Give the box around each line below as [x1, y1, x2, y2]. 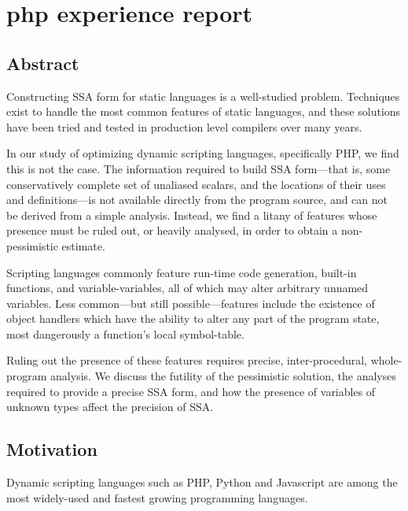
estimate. [61, 237, 105, 254]
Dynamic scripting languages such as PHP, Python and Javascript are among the [6, 474, 398, 491]
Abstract [6, 50, 79, 75]
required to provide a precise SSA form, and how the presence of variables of [6, 383, 376, 399]
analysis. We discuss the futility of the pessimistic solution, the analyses [50, 368, 396, 384]
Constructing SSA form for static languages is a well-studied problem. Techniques [6, 87, 400, 104]
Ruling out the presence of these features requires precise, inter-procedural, [6, 352, 367, 368]
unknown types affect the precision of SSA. [6, 398, 214, 415]
